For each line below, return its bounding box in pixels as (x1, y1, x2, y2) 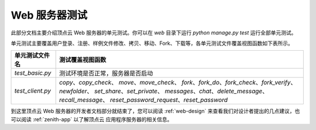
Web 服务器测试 (11, 9, 88, 22)
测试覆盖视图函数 (59, 56, 107, 64)
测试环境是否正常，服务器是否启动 (59, 69, 153, 78)
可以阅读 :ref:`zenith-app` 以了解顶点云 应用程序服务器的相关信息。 (11, 115, 173, 122)
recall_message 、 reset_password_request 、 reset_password (59, 96, 228, 104)
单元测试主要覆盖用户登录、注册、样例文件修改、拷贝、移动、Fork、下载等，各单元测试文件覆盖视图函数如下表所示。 (11, 40, 294, 47)
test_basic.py (14, 69, 51, 77)
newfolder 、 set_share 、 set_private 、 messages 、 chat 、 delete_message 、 (59, 87, 269, 96)
